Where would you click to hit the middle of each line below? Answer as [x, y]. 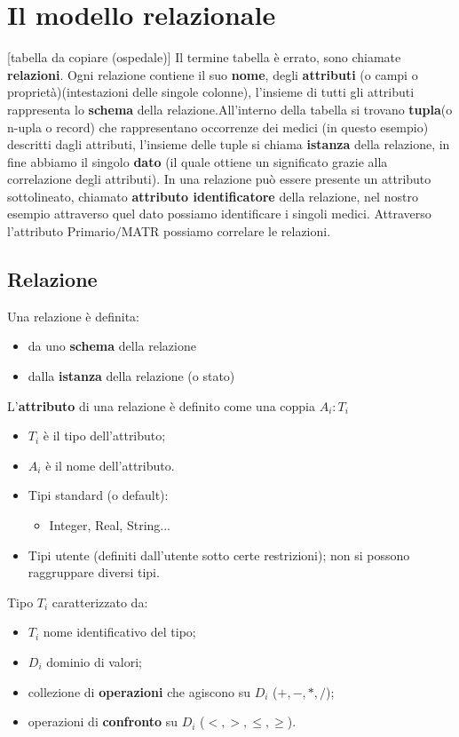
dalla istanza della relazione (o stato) [131, 376]
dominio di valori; [95, 661]
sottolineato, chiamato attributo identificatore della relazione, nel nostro [213, 196]
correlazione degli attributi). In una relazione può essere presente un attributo [219, 179]
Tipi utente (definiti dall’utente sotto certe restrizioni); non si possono [219, 555]
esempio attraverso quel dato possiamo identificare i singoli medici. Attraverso [219, 214]
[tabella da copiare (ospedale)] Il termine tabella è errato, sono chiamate [204, 57]
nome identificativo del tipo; [119, 632]
